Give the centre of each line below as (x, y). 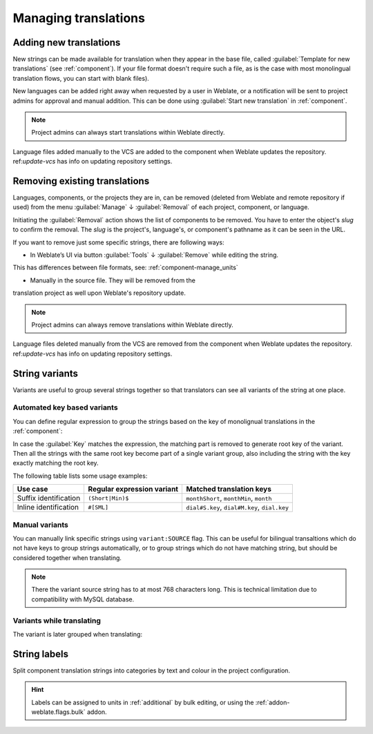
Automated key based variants (65, 407)
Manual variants (40, 525)
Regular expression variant (133, 489)
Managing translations (79, 18)
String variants (46, 373)
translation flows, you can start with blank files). (81, 78)
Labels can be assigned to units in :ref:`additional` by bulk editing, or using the (143, 702)
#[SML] (98, 507)
